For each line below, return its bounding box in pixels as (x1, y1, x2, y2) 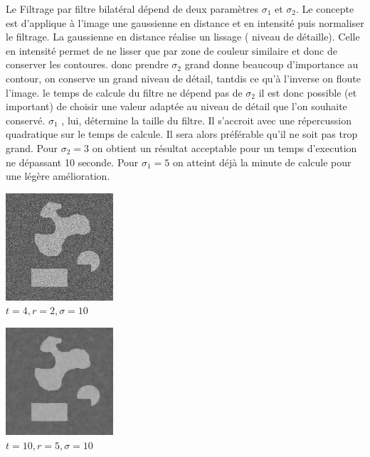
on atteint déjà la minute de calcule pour (173, 154, 351, 169)
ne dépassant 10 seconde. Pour (6, 154, 139, 169)
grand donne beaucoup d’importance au (184, 57, 359, 72)
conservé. (6, 112, 46, 127)
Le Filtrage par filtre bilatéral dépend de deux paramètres (6, 1, 258, 16)
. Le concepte (296, 1, 354, 16)
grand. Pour (6, 140, 58, 155)
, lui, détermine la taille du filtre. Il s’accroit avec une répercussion (61, 112, 351, 127)
